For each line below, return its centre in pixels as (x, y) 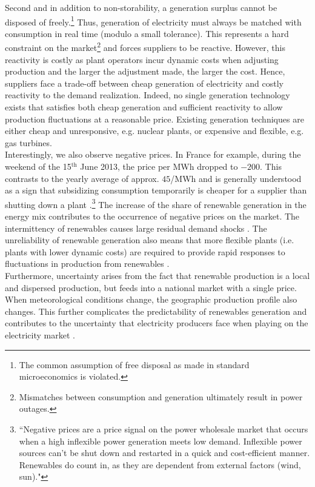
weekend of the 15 (38, 166)
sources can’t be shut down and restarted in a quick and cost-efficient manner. (164, 453)
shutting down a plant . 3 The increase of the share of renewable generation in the (156, 203)
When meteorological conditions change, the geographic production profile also (151, 299)
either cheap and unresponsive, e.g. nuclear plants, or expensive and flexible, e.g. (154, 131)
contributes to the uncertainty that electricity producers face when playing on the (157, 323)
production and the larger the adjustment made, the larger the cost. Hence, (145, 71)
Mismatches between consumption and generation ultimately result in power (161, 396)
